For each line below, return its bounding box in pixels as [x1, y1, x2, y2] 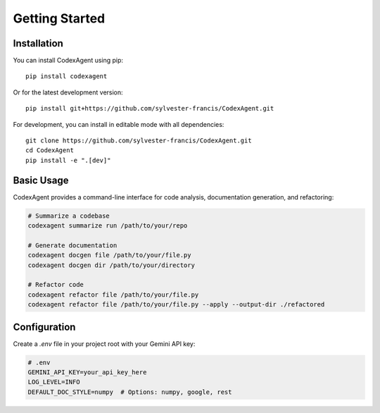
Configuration [13, 321, 76, 333]
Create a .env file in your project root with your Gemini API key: [13, 339, 196, 348]
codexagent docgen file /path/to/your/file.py [27, 251, 191, 259]
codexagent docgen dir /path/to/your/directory [27, 261, 195, 269]
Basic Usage [13, 174, 69, 186]
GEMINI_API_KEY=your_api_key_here [27, 369, 147, 376]
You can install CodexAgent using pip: [13, 56, 123, 65]
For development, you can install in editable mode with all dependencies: [13, 120, 224, 128]
